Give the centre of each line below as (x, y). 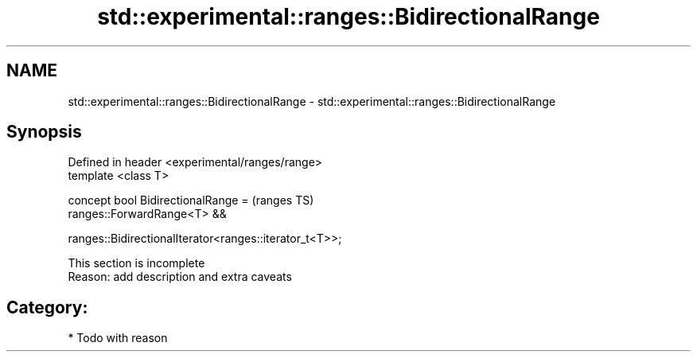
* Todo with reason (118, 338)
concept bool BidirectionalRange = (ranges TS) (191, 200)
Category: (47, 307)
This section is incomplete (136, 263)
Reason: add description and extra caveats (180, 277)
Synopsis (44, 132)
